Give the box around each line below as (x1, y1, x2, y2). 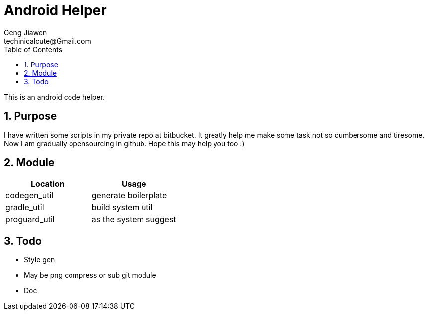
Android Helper (4, 2, 107, 19)
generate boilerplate (91, 190, 167, 201)
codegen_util (5, 190, 54, 201)
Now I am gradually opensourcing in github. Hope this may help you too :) (4, 139, 245, 148)
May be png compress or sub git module (24, 271, 156, 280)
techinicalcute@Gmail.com (4, 36, 91, 45)
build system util (91, 202, 153, 213)
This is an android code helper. (4, 92, 105, 101)
